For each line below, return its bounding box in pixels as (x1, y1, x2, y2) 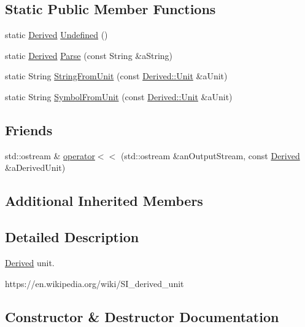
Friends (5, 120, 53, 139)
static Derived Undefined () (5, 28, 108, 41)
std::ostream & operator (5, 149, 95, 162)
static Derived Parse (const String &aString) (5, 49, 173, 61)
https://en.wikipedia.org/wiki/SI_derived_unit (5, 277, 184, 290)
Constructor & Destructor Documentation (5, 307, 279, 326)
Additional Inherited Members (5, 191, 203, 210)
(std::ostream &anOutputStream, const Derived (120, 149, 300, 162)
